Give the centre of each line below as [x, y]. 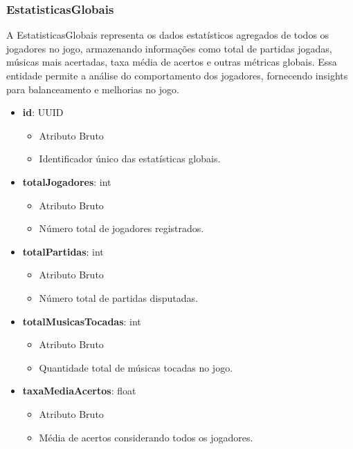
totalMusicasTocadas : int [82, 321]
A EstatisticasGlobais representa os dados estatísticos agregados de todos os [168, 35]
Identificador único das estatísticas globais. [130, 159]
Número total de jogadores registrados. [121, 228]
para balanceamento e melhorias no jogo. [93, 89]
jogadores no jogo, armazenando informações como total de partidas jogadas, [169, 48]
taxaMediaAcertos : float [79, 391]
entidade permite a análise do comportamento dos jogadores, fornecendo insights [177, 75]
